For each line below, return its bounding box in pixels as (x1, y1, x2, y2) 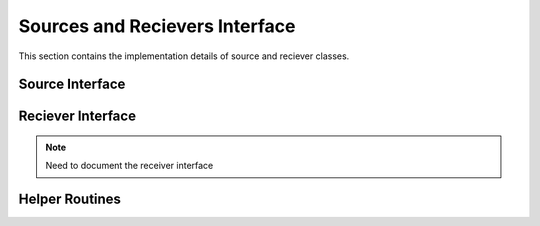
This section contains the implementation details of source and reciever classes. (18, 50, 350, 62)
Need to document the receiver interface (45, 160, 214, 172)
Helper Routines (18, 191, 122, 208)
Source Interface (18, 76, 126, 93)
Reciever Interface (18, 108, 137, 125)
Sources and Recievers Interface (18, 15, 296, 37)
